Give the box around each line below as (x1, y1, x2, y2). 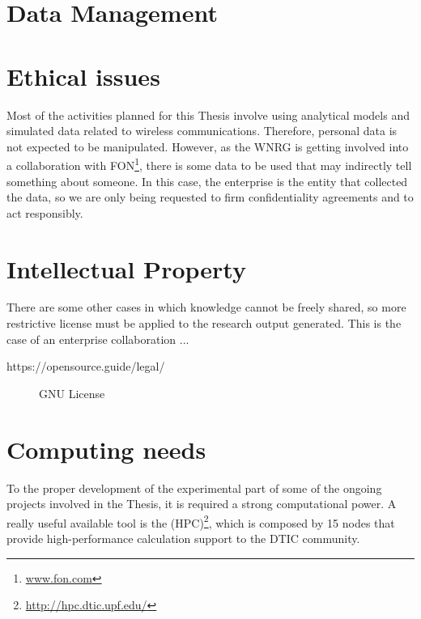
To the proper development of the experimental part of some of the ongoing (6, 479, 382, 496)
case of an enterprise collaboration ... (6, 330, 189, 347)
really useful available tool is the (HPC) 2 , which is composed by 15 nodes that (6, 511, 395, 531)
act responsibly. (6, 204, 83, 221)
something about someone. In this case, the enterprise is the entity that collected (6, 172, 408, 189)
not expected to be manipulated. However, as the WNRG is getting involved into (6, 138, 409, 155)
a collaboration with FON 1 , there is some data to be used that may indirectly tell (6, 155, 412, 173)
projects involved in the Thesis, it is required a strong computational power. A (6, 495, 397, 512)
